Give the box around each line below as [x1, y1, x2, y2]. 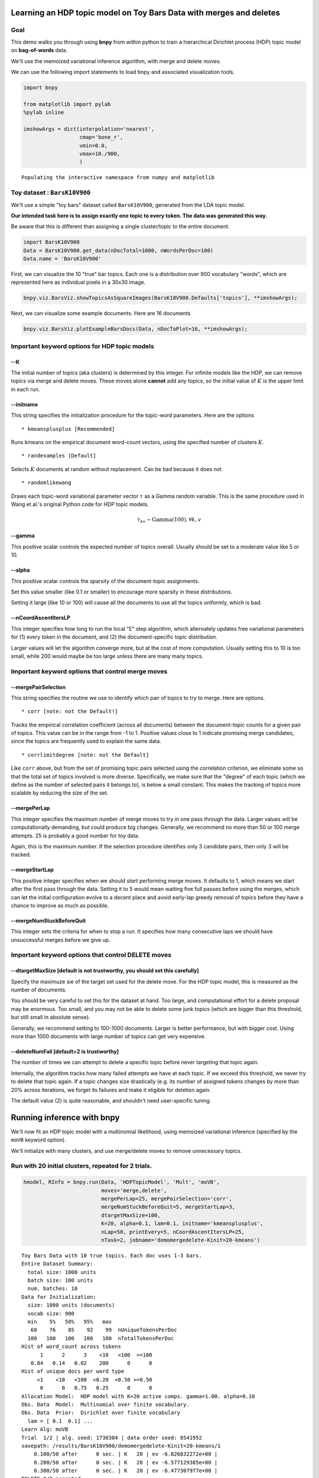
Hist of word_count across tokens [21, 1343, 121, 1350]
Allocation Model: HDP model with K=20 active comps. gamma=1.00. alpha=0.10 [21, 1393, 255, 1399]
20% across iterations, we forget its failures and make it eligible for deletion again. [11, 1086, 211, 1093]
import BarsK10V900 [23, 239, 80, 245]
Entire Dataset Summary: [21, 1260, 93, 1268]
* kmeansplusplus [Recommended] [21, 426, 115, 432]
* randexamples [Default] [21, 452, 97, 459]
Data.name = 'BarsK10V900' [23, 255, 102, 262]
